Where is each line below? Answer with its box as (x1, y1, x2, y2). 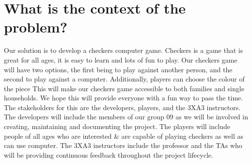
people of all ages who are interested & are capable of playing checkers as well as (4, 130, 243, 141)
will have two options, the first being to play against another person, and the (4, 64, 233, 74)
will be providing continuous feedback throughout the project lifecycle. (4, 149, 213, 160)
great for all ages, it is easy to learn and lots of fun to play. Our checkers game (4, 54, 237, 65)
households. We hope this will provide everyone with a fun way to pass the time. (4, 93, 243, 103)
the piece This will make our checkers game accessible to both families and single (4, 83, 244, 93)
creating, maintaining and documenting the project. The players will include (4, 121, 230, 131)
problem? (4, 17, 67, 37)
